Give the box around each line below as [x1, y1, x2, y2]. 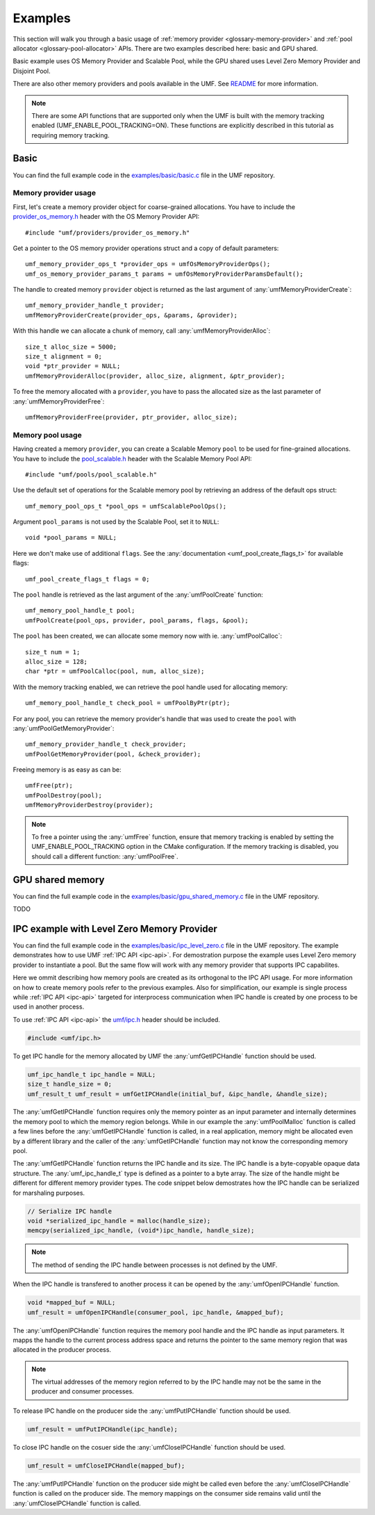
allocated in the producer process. [12, 1346, 111, 1354]
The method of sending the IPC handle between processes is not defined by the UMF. [31, 1261, 278, 1269]
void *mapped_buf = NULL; [27, 1299, 116, 1307]
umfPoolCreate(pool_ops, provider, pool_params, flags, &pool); [25, 616, 249, 624]
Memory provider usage [12, 188, 97, 198]
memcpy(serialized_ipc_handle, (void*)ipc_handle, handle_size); [27, 1227, 255, 1234]
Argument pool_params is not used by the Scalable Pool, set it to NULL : [12, 518, 219, 526]
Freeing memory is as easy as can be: [12, 765, 122, 774]
